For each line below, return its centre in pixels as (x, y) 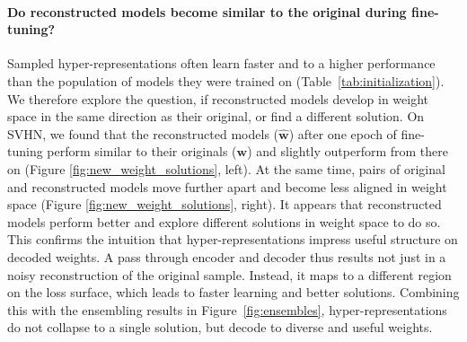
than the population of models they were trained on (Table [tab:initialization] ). (226, 80)
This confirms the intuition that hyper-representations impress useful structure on (233, 239)
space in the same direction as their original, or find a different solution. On (216, 116)
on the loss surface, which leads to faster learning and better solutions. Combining (233, 292)
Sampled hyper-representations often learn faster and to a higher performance (221, 63)
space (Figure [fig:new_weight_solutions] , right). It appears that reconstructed (225, 204)
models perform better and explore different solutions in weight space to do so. (224, 221)
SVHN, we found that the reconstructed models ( (143, 133)
